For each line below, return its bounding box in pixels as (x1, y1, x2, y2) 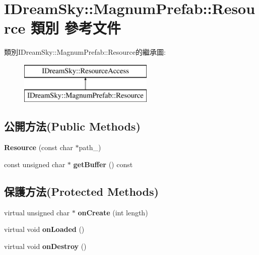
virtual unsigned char (4, 207, 70, 217)
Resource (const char (4, 142, 73, 153)
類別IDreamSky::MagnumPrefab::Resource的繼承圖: (4, 47, 166, 57)
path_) (79, 142, 101, 153)
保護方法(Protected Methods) (4, 183, 159, 199)
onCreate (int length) (78, 207, 148, 217)
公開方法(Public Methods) (4, 118, 141, 134)
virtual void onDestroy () (4, 240, 87, 251)
